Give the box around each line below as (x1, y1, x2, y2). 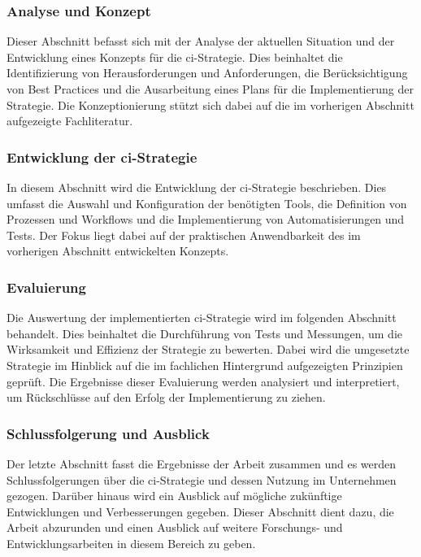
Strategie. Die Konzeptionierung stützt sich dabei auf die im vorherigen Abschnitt (7, 96, 414, 113)
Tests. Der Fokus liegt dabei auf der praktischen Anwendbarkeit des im (7, 226, 361, 243)
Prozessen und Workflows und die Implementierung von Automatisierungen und (7, 211, 405, 228)
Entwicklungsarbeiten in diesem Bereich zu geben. (7, 534, 256, 551)
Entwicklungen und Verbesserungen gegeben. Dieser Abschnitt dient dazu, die (7, 503, 394, 520)
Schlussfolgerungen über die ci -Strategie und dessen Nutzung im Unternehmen (7, 471, 397, 488)
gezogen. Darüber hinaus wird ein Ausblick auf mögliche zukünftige (7, 487, 342, 504)
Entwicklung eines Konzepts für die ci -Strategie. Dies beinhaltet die (7, 48, 343, 65)
